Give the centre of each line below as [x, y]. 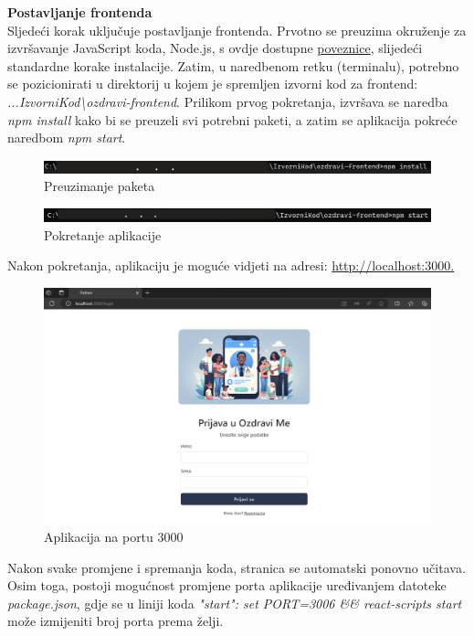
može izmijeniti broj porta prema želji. [116, 621]
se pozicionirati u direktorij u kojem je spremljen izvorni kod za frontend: [213, 84]
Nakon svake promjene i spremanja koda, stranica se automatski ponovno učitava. [237, 567]
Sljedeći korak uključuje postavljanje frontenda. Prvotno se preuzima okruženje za [237, 30]
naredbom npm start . [67, 138]
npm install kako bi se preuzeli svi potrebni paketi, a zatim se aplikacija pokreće [232, 119]
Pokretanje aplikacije [103, 234]
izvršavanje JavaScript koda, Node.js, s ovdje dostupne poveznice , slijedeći [215, 48]
